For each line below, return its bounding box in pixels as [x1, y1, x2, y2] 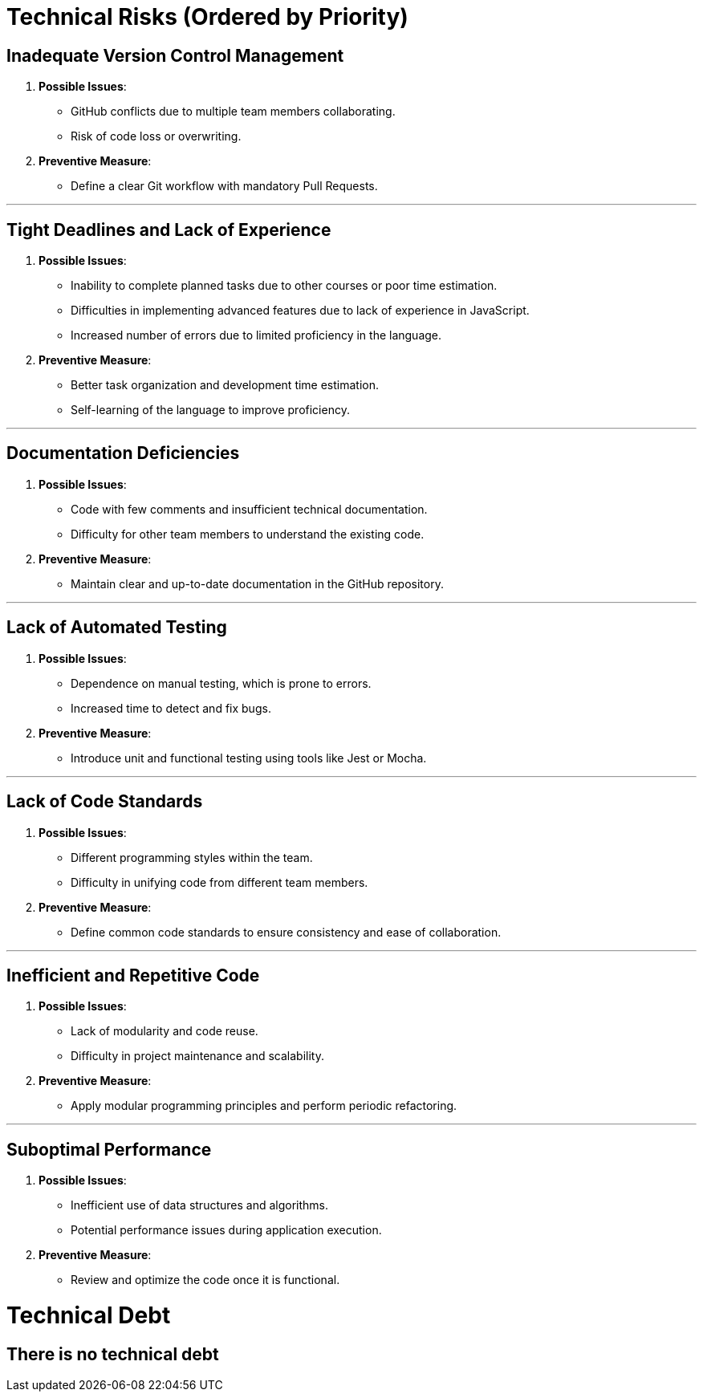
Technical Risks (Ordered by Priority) [6, 3, 408, 30]
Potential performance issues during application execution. [71, 1223, 382, 1237]
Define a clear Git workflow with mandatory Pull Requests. [71, 179, 378, 193]
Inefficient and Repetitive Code [6, 965, 260, 986]
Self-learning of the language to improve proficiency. [71, 403, 350, 417]
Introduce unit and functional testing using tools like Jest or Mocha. [71, 750, 427, 765]
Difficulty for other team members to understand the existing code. [71, 526, 425, 541]
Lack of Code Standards [6, 791, 203, 812]
